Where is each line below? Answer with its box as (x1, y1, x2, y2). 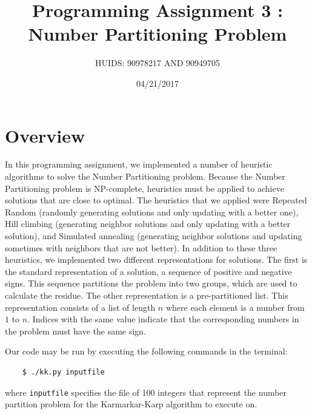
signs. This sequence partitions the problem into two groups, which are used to (5, 277, 297, 290)
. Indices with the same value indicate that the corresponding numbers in (27, 313, 299, 325)
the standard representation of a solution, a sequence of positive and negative (5, 265, 292, 277)
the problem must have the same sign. (5, 324, 146, 337)
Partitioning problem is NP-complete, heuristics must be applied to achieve (5, 182, 284, 194)
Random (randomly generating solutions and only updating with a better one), (5, 205, 299, 218)
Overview (5, 123, 85, 148)
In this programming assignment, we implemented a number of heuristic (5, 158, 273, 171)
